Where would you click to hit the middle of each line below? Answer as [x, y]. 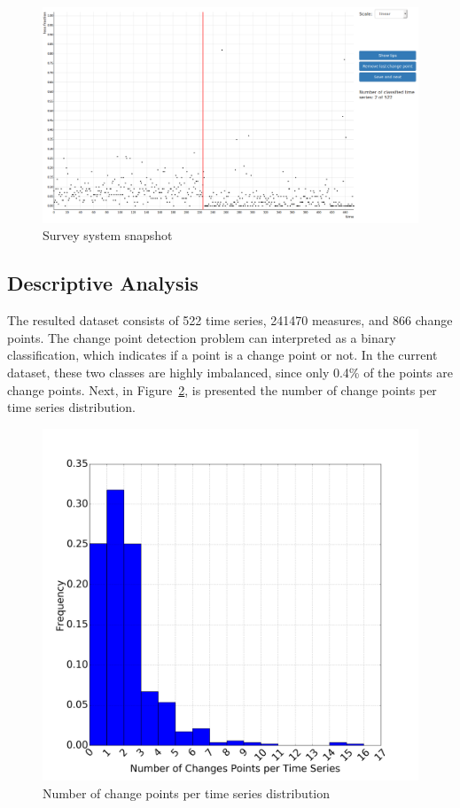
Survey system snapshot [108, 235]
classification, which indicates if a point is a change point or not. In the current [222, 355]
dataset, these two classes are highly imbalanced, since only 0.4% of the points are [230, 373]
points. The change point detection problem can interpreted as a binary [202, 337]
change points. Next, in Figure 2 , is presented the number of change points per [222, 389]
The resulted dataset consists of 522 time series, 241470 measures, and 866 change [230, 320]
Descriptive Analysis [103, 283]
